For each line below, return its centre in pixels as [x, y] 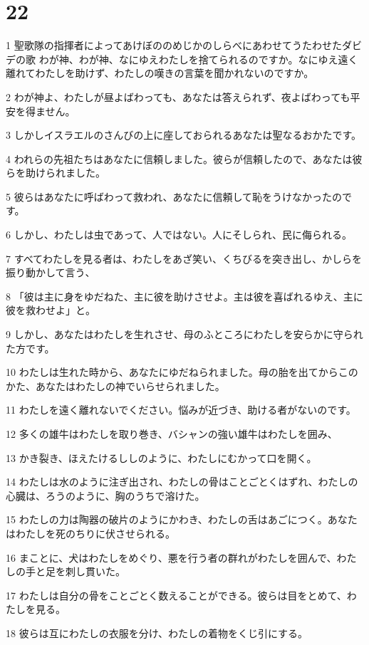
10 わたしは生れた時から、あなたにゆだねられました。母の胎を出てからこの [182, 372]
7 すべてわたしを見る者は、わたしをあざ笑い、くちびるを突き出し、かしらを [184, 258]
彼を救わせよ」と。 [51, 310]
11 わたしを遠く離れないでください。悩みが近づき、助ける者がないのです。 [181, 410]
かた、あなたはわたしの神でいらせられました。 [115, 386]
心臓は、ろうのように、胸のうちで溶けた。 [105, 495]
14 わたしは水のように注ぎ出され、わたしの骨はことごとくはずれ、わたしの [182, 482]
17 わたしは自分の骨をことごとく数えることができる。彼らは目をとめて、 [176, 595]
